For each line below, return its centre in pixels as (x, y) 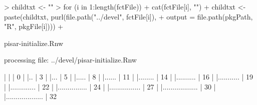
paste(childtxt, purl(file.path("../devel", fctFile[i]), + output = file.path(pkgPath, (128, 16)
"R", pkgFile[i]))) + (34, 26)
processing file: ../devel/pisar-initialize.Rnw (70, 60)
